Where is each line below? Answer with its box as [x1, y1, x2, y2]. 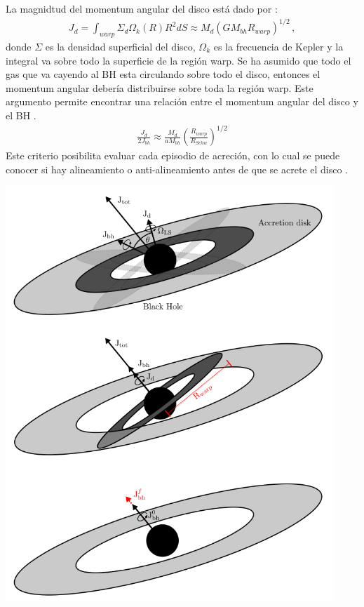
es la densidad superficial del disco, [45, 39, 196, 53]
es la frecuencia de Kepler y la [213, 39, 344, 53]
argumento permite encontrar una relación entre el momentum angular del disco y [6, 94, 358, 109]
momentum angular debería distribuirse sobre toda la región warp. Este [6, 80, 314, 95]
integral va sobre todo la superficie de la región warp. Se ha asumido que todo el [6, 53, 351, 67]
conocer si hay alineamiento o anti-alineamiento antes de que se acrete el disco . [6, 161, 348, 176]
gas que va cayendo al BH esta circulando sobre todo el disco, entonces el [6, 67, 321, 81]
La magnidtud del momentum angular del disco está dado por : [6, 1, 278, 15]
